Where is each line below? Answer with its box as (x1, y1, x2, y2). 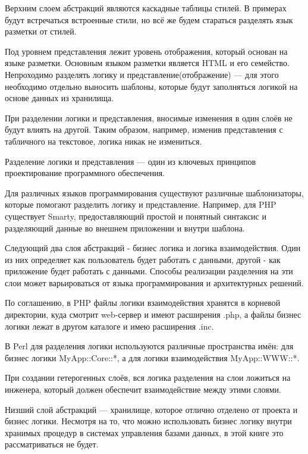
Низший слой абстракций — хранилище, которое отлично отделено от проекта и (5, 403, 298, 415)
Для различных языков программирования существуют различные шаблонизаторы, (5, 186, 304, 199)
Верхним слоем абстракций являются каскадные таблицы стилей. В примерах (5, 2, 287, 14)
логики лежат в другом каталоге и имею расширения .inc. (5, 320, 214, 332)
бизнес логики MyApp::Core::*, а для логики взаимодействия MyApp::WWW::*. (5, 351, 300, 364)
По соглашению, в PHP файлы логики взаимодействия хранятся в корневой (5, 296, 281, 309)
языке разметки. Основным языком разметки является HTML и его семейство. (5, 57, 290, 69)
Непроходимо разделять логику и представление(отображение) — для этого (5, 68, 279, 80)
